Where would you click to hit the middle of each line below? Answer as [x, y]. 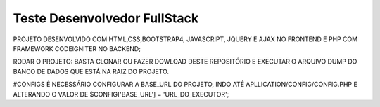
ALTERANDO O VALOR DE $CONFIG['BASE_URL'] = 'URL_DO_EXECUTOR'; [121, 94]
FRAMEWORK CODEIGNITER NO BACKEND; [77, 48]
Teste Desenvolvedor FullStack [106, 18]
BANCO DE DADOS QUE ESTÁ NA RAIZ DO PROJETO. [91, 71]
